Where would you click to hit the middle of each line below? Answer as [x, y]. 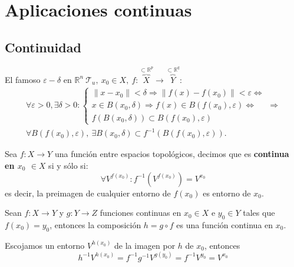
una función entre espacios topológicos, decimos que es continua [172, 154]
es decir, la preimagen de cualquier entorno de [88, 193]
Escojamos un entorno [45, 245]
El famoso [23, 79]
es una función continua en [225, 224]
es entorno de [227, 193]
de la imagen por [145, 245]
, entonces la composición [95, 224]
